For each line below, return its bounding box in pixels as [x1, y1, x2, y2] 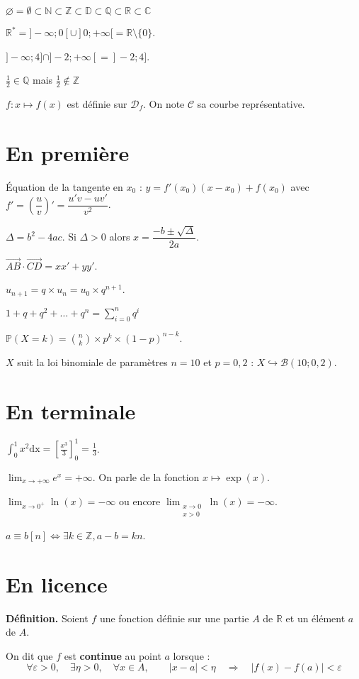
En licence [6, 569, 108, 598]
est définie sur [67, 96, 127, 111]
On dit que [6, 648, 53, 663]
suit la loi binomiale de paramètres [17, 354, 168, 369]
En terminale [6, 396, 136, 425]
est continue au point [64, 648, 161, 663]
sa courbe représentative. [197, 96, 305, 111]
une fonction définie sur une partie [99, 610, 249, 625]
